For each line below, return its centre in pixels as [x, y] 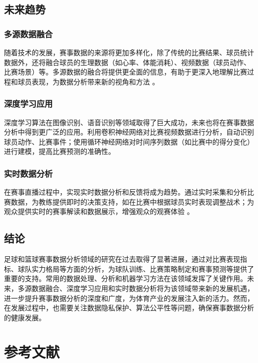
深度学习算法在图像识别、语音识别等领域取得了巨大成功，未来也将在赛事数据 [129, 122]
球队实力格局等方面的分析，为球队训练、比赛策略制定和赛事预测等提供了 [136, 268]
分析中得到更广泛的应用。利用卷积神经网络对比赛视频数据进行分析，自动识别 [129, 132]
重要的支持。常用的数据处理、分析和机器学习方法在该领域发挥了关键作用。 [126, 278]
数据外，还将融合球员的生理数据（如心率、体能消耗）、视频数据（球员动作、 [127, 62]
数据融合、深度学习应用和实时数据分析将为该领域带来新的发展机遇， [143, 288]
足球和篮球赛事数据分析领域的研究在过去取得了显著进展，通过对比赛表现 [122, 259]
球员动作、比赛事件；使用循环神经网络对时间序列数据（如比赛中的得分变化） [129, 141]
